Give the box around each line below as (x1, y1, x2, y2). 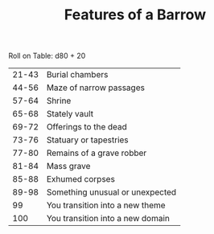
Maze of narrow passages (46, 82, 145, 93)
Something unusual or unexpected (46, 187, 177, 198)
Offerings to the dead (46, 121, 127, 133)
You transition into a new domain (46, 213, 171, 224)
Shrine (46, 95, 72, 106)
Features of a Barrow (64, 6, 207, 24)
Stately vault (46, 109, 94, 120)
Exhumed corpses (46, 174, 115, 185)
